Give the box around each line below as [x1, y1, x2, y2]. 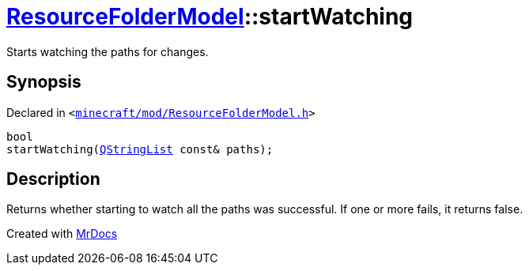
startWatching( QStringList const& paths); [6, 142, 274, 156]
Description [6, 169, 100, 190]
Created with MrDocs [6, 227, 118, 241]
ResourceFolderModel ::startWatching [6, 3, 414, 30]
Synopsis [6, 72, 81, 92]
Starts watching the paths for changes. [6, 44, 209, 58]
